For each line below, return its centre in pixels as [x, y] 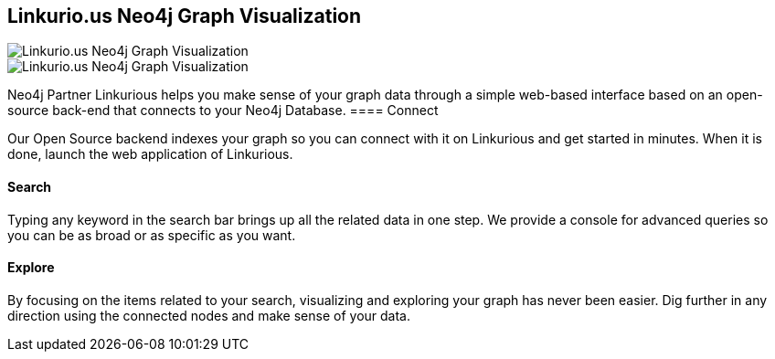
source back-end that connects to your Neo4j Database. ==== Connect [223, 111]
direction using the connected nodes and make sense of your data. [209, 315]
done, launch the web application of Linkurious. [150, 154]
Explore [31, 268]
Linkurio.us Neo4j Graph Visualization [185, 16]
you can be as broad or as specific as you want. [152, 235]
